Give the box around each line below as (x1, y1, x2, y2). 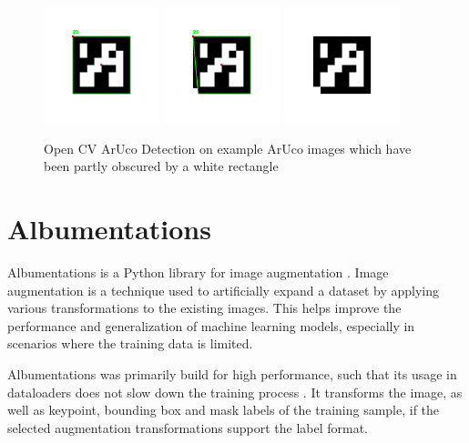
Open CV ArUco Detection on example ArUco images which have (44, 138, 412, 157)
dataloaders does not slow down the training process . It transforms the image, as (7, 382, 463, 401)
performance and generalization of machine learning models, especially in (7, 316, 415, 335)
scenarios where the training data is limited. (7, 334, 253, 353)
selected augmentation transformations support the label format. (7, 418, 368, 437)
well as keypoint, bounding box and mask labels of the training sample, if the (7, 400, 440, 419)
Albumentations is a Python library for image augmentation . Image (7, 263, 389, 282)
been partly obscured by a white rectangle (44, 156, 279, 176)
